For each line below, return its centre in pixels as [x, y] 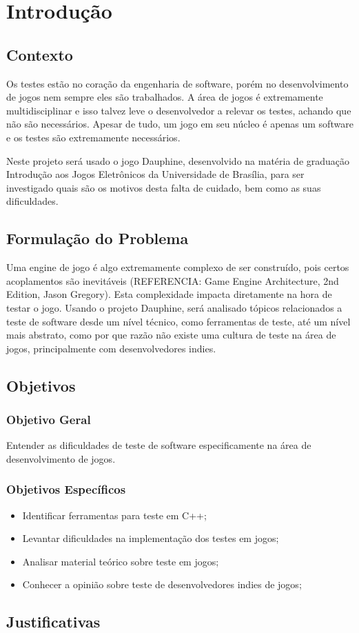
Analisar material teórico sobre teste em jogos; [121, 561]
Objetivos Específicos [66, 489]
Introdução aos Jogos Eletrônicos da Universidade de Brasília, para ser [155, 174]
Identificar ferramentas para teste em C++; [114, 515]
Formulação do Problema [98, 238]
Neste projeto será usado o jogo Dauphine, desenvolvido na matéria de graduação [178, 160]
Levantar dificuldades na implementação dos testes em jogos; [151, 538]
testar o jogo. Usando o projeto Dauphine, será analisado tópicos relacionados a [174, 307]
